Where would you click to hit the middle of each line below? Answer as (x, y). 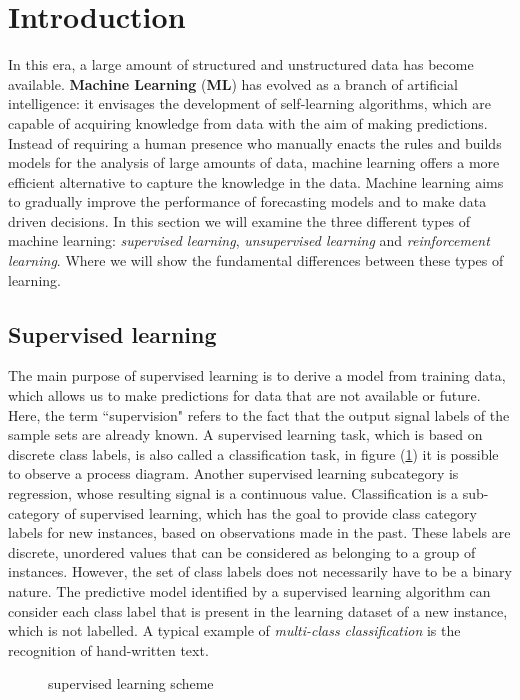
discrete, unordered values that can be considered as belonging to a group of (242, 551)
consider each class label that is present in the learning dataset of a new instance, (258, 610)
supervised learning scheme (131, 683)
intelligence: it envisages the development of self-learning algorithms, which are (250, 103)
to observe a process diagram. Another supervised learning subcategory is (233, 473)
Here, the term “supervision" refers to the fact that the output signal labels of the (259, 414)
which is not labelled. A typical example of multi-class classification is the (234, 630)
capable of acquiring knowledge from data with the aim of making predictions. (248, 122)
